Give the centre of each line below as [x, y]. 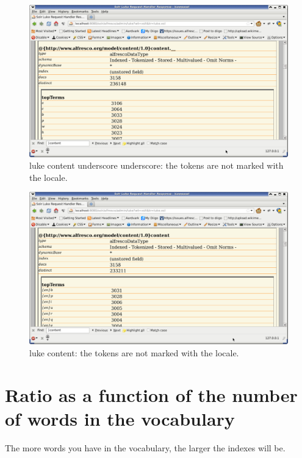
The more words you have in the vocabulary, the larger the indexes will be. [145, 447]
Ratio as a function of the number [151, 394]
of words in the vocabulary [120, 418]
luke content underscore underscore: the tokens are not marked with [156, 165]
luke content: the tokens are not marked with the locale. [134, 352]
